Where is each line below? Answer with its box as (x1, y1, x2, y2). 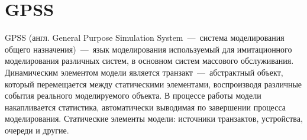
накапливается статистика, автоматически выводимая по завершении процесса (5, 100, 286, 113)
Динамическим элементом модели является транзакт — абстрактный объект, (5, 66, 283, 78)
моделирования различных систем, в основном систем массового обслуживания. (5, 54, 294, 67)
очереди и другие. (5, 123, 69, 136)
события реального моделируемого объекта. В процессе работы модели (5, 89, 261, 102)
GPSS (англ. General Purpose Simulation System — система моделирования (5, 31, 285, 44)
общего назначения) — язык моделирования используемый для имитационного (5, 43, 292, 55)
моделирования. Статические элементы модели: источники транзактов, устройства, (5, 112, 303, 125)
